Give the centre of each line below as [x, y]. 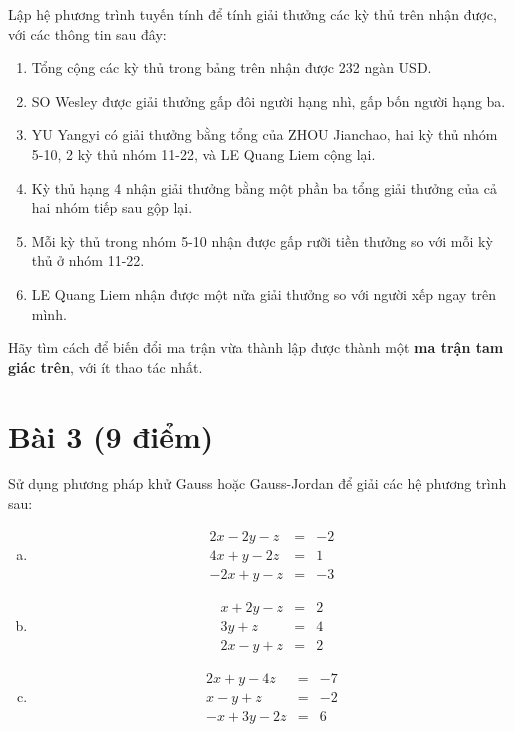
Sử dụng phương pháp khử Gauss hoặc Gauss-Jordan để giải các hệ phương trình [257, 483]
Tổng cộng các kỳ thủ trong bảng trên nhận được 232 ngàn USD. [231, 67]
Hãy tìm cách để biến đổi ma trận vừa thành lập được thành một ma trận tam [256, 347]
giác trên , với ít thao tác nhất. [105, 366]
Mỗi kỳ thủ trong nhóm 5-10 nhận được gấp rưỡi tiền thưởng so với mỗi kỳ [262, 240]
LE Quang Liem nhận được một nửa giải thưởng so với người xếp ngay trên [264, 293]
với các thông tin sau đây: [87, 33]
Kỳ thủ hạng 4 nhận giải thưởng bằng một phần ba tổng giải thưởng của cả [264, 187]
